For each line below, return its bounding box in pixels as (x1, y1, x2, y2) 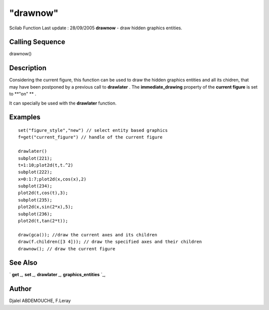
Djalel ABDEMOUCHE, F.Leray (9, 298, 71, 304)
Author (9, 285, 32, 293)
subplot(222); (18, 169, 52, 175)
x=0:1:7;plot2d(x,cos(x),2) (18, 176, 87, 182)
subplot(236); (18, 211, 52, 216)
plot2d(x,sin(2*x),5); (18, 204, 74, 210)
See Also (9, 259, 37, 267)
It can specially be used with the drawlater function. (9, 100, 117, 106)
